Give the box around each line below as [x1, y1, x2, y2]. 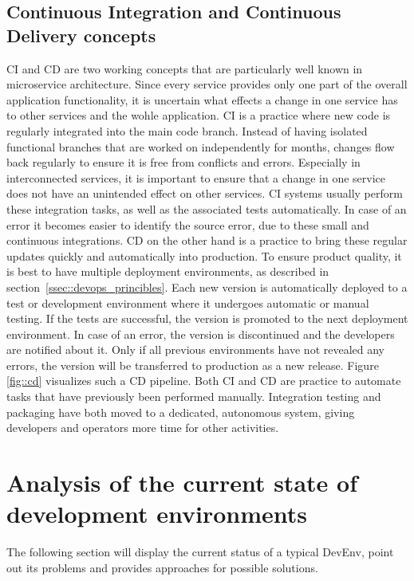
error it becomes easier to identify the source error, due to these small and [6, 216, 369, 233]
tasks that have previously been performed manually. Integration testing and [6, 388, 381, 405]
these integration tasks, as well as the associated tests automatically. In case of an [6, 200, 407, 217]
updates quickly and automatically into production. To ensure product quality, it [6, 247, 402, 264]
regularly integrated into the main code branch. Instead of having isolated [6, 122, 368, 139]
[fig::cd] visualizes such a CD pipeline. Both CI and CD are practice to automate [6, 372, 401, 389]
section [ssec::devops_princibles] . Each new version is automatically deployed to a [6, 278, 408, 295]
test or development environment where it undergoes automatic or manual [6, 294, 369, 311]
